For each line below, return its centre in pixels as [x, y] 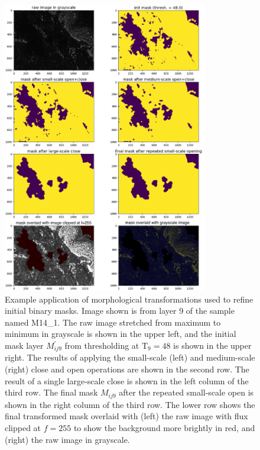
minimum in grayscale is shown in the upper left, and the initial [121, 334]
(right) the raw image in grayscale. [67, 439]
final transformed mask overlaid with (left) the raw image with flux [126, 416]
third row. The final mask [51, 392]
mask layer [24, 345]
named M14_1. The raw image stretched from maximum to [113, 322]
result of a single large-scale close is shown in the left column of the [127, 380]
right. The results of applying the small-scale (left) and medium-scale [130, 357]
